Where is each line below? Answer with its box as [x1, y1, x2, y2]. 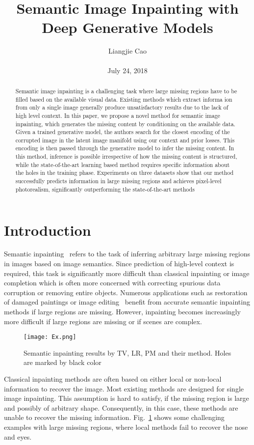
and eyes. [4, 431, 32, 442]
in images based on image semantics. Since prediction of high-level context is [4, 258, 234, 268]
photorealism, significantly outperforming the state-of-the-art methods [15, 185, 195, 193]
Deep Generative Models [42, 17, 213, 37]
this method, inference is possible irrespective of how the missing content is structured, [15, 152, 237, 161]
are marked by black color [24, 357, 102, 367]
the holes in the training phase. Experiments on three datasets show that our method [15, 168, 234, 177]
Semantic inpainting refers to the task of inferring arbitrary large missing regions [4, 249, 251, 259]
